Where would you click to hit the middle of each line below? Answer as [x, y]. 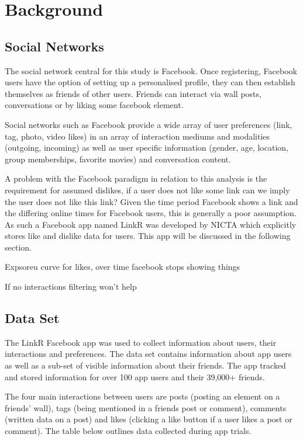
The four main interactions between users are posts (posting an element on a [142, 396]
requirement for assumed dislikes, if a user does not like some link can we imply [147, 190]
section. [18, 247]
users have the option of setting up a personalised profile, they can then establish [150, 82]
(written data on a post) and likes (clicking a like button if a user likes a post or [149, 419]
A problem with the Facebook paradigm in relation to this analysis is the [136, 178]
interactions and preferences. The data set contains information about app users [148, 354]
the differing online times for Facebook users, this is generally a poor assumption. [151, 213]
